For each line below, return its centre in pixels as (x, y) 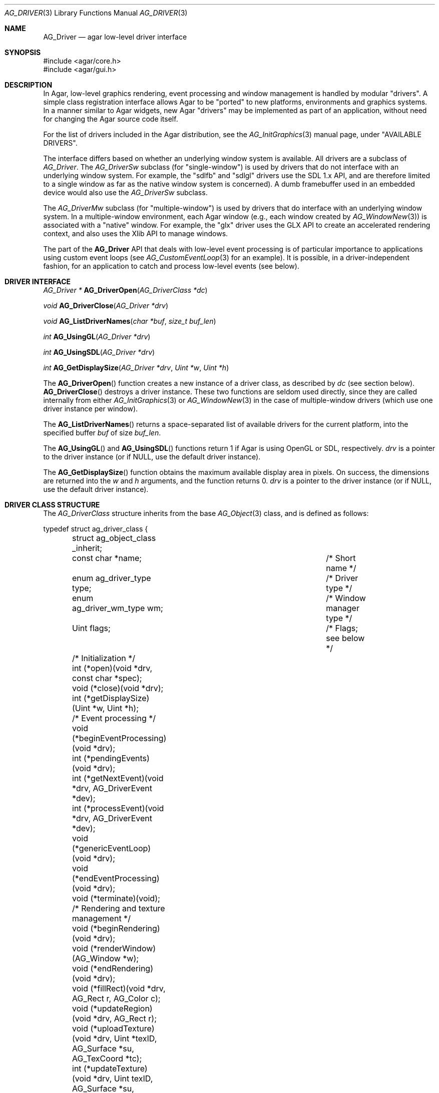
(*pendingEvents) (117, 758)
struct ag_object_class (114, 538)
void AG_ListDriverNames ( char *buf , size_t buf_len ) (130, 321)
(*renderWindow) (123, 948)
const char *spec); (107, 678)
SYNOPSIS (23, 52)
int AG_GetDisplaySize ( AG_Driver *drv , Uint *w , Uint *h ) (136, 368)
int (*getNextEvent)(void (118, 778)
